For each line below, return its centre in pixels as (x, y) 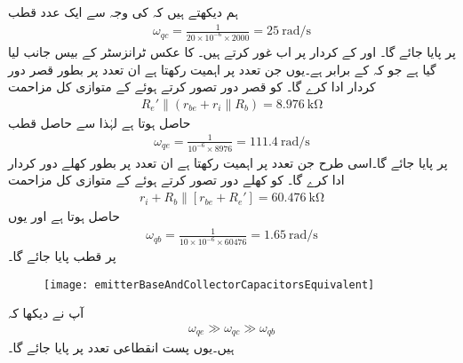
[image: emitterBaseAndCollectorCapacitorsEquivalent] (209, 284)
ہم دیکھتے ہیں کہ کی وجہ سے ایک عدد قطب (123, 12)
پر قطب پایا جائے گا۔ (62, 256)
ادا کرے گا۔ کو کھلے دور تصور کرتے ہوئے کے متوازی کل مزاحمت (176, 180)
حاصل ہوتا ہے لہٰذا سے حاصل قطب (100, 122)
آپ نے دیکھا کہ (46, 313)
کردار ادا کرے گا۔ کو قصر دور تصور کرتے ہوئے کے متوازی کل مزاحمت (192, 87)
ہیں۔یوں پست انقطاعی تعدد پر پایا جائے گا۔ (121, 347)
